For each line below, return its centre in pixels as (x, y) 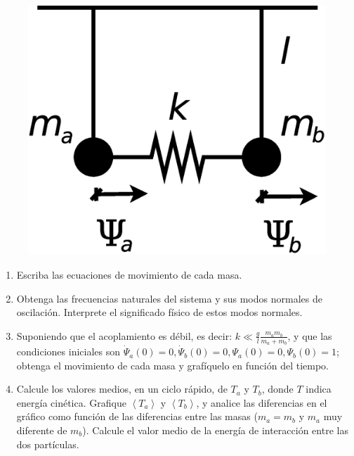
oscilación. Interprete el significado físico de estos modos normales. (159, 312)
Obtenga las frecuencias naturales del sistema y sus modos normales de (169, 298)
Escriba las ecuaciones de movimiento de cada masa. (129, 275)
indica (319, 389)
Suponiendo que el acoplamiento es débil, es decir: (124, 335)
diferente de (42, 430)
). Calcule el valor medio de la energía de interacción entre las (215, 430)
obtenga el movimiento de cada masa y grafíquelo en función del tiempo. (173, 365)
